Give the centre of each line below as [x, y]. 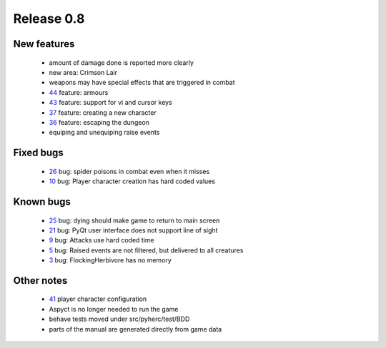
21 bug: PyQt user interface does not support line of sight [133, 230]
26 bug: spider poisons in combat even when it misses [129, 171]
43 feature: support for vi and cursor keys [111, 103]
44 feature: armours [79, 92]
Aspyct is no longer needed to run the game [114, 309]
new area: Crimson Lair [83, 72]
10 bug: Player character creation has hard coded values [132, 181]
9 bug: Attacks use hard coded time [102, 240]
